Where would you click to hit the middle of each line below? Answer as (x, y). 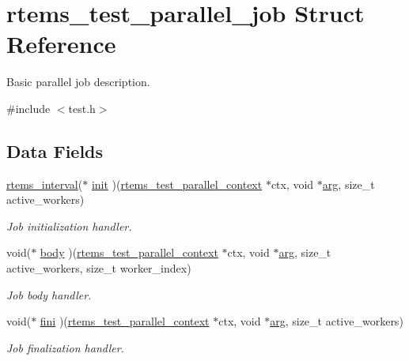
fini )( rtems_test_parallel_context (125, 321)
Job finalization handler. (65, 347)
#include (28, 108)
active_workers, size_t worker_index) (99, 268)
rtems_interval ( (45, 184)
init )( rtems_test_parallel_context (177, 184)
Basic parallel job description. (78, 82)
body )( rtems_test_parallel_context (129, 252)
